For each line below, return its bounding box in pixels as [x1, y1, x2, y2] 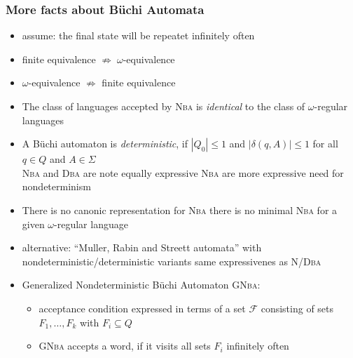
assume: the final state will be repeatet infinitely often [22, 28, 255, 43]
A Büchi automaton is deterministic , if [22, 136, 188, 151]
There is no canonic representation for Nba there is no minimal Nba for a [22, 202, 338, 217]
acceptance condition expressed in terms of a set [39, 300, 246, 315]
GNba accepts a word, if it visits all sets [39, 338, 211, 353]
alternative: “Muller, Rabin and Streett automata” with [22, 240, 262, 255]
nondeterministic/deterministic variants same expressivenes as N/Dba [22, 253, 321, 268]
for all [312, 136, 338, 151]
